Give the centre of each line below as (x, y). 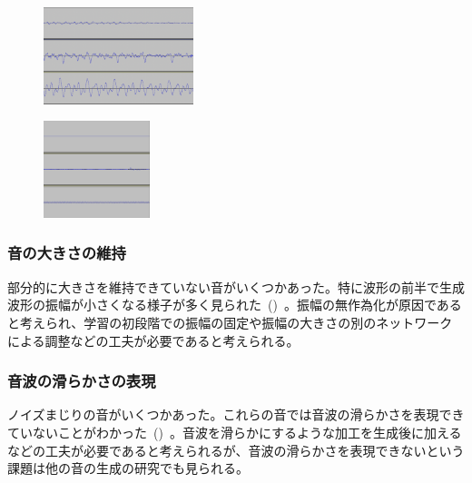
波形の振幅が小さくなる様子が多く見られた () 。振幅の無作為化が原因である (235, 305)
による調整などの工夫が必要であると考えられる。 (153, 340)
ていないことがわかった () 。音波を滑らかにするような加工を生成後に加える (235, 432)
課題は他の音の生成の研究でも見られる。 (128, 468)
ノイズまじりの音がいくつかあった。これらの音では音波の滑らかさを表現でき (236, 414)
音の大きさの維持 (67, 253)
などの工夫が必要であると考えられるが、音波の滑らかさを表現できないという (236, 450)
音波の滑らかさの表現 (82, 381)
